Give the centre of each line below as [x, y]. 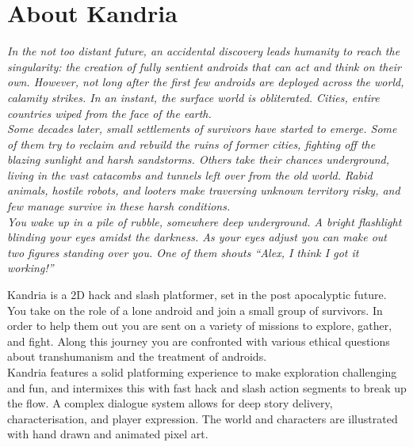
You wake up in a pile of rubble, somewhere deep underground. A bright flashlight [205, 221]
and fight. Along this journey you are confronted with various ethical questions [199, 341]
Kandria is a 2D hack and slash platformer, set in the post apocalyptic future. [197, 295]
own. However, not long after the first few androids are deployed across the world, [206, 82]
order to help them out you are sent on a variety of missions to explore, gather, [200, 326]
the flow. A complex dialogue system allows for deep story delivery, [170, 403]
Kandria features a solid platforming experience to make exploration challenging [202, 372]
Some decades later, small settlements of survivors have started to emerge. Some [202, 129]
